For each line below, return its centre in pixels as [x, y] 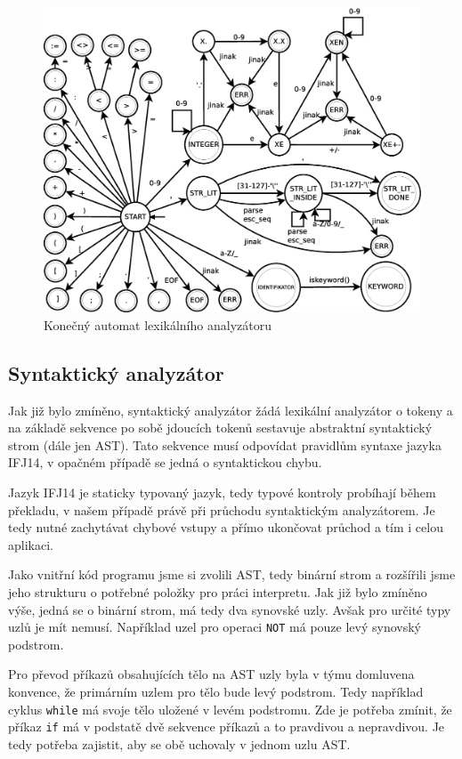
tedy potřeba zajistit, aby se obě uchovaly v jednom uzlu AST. [179, 743]
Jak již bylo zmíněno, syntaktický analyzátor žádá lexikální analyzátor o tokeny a [231, 410]
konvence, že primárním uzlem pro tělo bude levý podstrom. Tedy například [216, 692]
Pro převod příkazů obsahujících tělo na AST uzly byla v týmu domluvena [211, 674]
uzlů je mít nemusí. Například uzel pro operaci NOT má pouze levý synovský [215, 627]
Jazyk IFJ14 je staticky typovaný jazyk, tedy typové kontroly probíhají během [222, 493]
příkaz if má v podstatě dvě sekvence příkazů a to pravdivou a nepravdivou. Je [227, 727]
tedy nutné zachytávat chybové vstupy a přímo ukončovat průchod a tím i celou [226, 527]
